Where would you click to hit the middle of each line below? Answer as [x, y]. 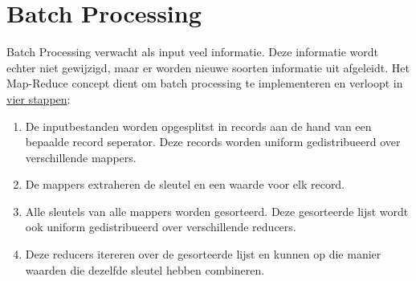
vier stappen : [39, 98]
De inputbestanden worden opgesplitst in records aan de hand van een [198, 126]
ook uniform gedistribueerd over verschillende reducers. [161, 227]
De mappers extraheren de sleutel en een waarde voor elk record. [185, 184]
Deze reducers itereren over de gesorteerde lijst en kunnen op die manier [203, 254]
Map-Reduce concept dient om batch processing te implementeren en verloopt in [205, 83]
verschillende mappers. [81, 157]
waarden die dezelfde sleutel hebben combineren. [145, 269]
